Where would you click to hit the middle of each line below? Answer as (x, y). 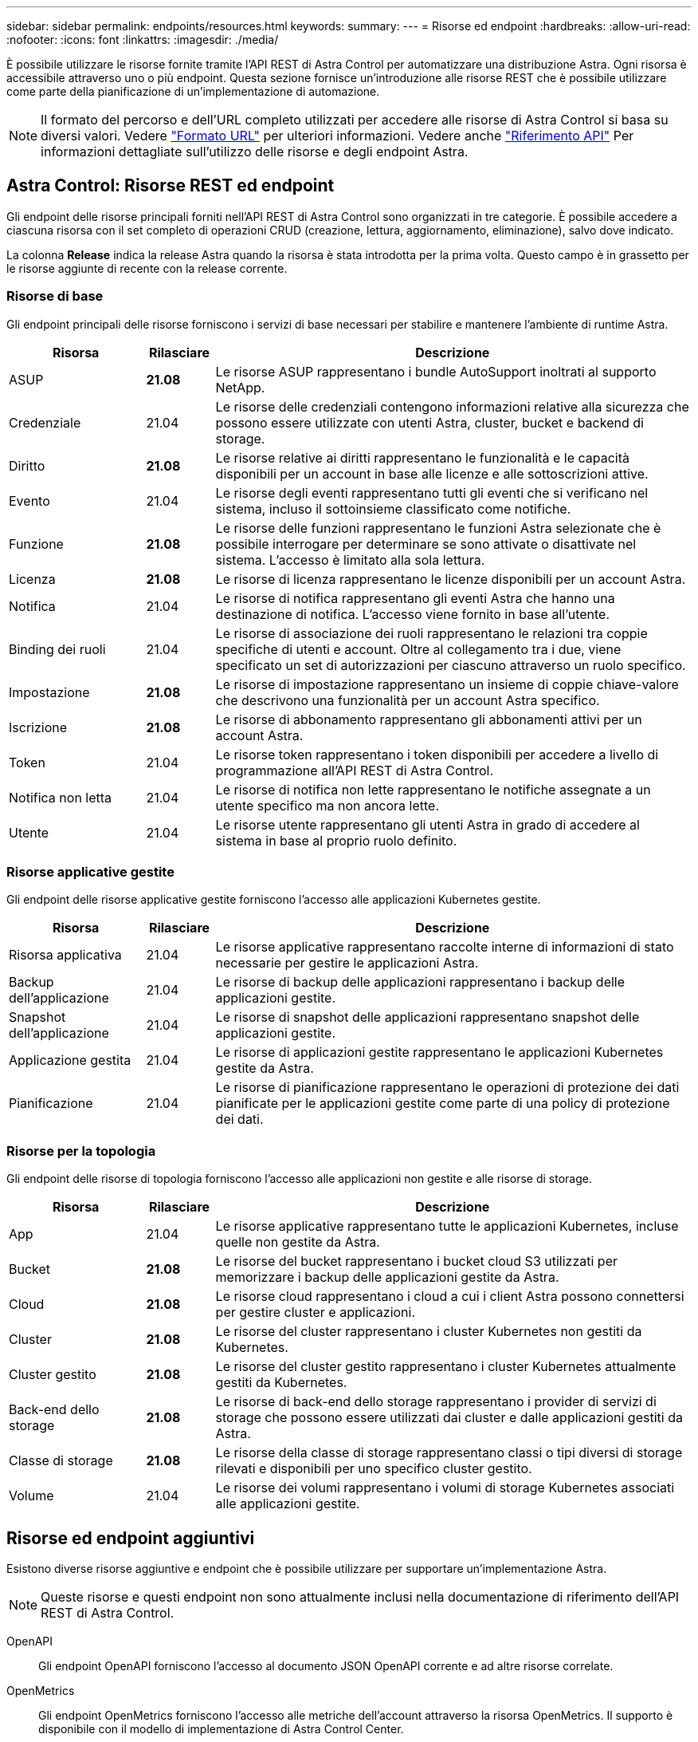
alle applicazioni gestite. (288, 1504)
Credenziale (45, 422)
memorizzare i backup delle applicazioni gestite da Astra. (387, 1277)
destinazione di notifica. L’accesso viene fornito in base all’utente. (413, 614)
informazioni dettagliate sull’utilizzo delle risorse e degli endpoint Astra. (255, 152)
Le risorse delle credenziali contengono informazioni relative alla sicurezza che (452, 406)
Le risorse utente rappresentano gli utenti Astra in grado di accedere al (427, 824)
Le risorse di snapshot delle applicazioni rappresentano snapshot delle (427, 1017)
